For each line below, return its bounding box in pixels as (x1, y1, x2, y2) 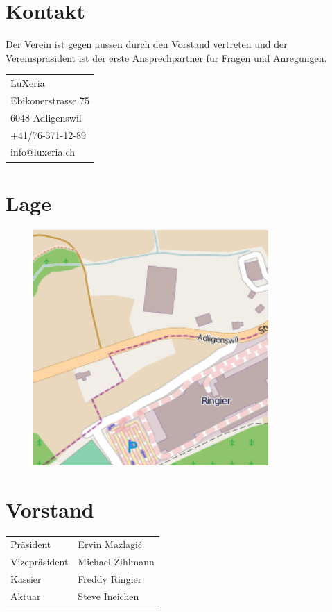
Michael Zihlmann (78, 554, 155, 569)
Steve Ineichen (78, 588, 139, 603)
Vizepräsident (10, 554, 69, 569)
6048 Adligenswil (10, 110, 82, 124)
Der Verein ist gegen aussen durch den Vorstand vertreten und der (6, 37, 288, 51)
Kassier (10, 572, 42, 586)
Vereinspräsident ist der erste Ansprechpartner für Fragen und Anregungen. (6, 50, 327, 65)
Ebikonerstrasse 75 (10, 92, 90, 107)
